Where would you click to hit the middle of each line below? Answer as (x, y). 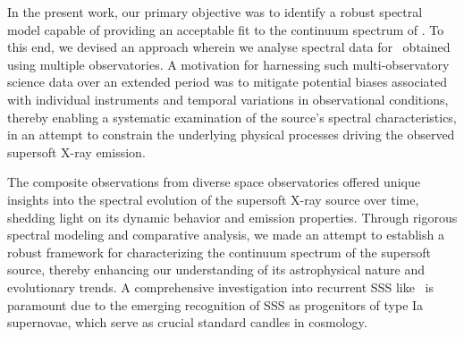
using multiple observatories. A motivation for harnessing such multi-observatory (228, 64)
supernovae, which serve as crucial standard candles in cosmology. (187, 322)
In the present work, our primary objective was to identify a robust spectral (215, 12)
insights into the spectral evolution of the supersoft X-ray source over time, (213, 199)
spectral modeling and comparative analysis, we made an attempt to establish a (226, 235)
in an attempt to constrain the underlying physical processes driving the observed (231, 135)
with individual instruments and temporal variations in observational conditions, (228, 99)
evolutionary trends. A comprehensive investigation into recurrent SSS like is (220, 286)
